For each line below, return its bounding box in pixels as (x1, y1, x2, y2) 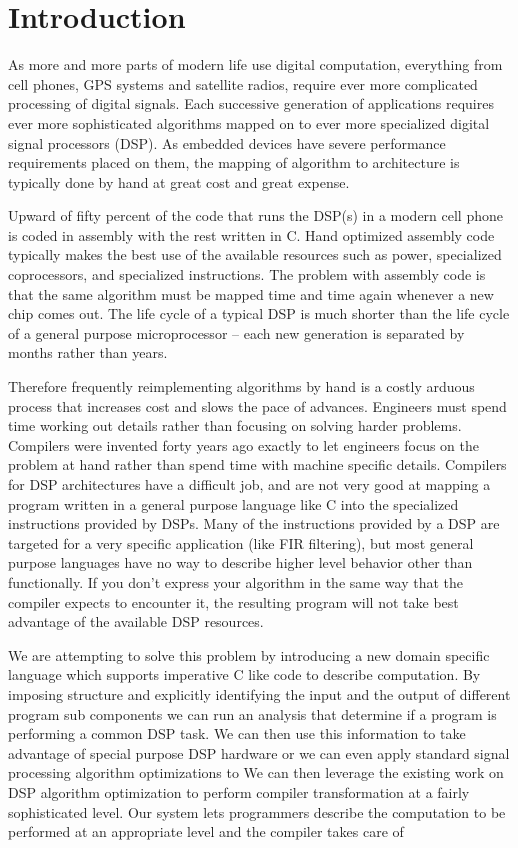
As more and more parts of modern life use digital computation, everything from (8, 54, 503, 75)
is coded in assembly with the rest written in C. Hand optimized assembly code (8, 224, 495, 245)
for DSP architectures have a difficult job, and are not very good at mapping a (8, 474, 491, 494)
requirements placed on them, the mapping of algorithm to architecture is (8, 152, 460, 173)
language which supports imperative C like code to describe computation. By (8, 664, 481, 685)
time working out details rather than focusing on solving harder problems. (8, 415, 462, 436)
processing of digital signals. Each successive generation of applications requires (8, 93, 494, 114)
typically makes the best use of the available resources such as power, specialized (8, 244, 502, 265)
